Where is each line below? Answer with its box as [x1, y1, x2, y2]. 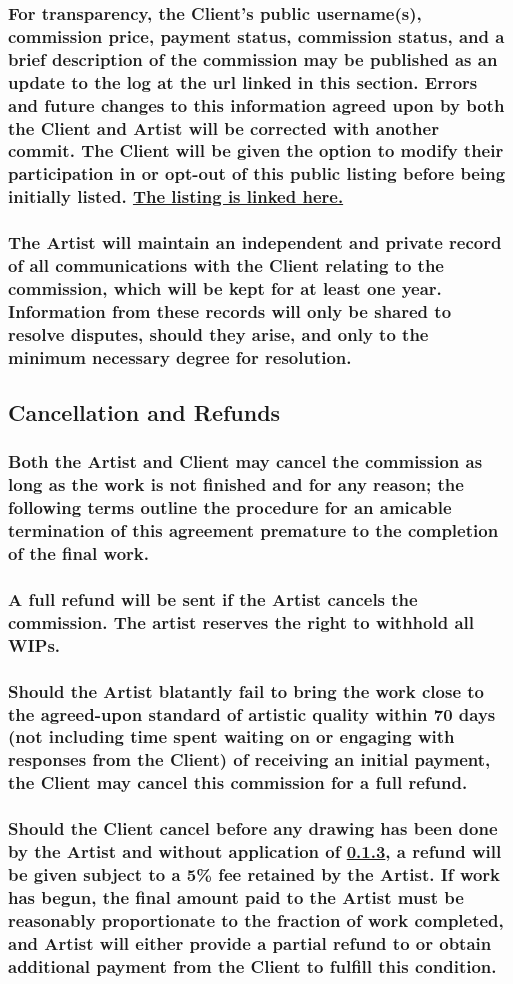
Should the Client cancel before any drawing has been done [8, 816, 498, 841]
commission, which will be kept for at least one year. [8, 275, 442, 300]
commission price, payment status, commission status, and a [8, 23, 505, 48]
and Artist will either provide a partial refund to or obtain [8, 930, 492, 955]
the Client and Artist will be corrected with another [8, 115, 439, 140]
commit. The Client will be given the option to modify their [8, 138, 504, 163]
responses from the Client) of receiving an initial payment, [8, 747, 491, 772]
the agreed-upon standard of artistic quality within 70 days [8, 701, 496, 726]
